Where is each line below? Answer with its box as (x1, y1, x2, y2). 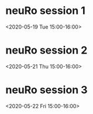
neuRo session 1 (5, 4, 86, 17)
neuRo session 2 (5, 44, 88, 57)
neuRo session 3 (5, 83, 88, 97)
